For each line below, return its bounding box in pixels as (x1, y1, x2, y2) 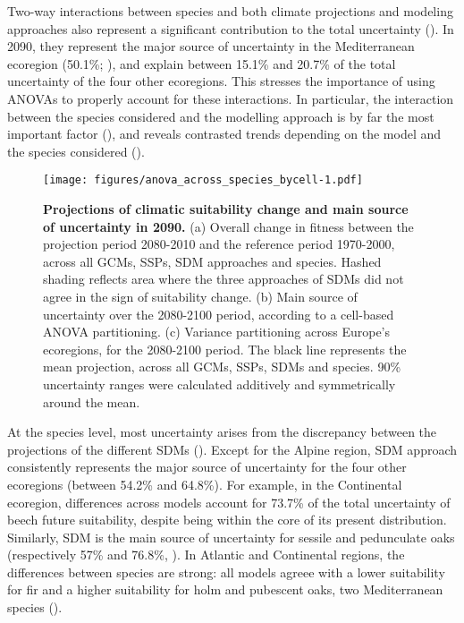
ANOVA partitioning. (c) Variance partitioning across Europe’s (43, 322, 391, 341)
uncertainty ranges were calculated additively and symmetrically (43, 374, 396, 393)
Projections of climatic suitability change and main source (43, 200, 409, 218)
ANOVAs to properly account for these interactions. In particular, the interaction (7, 89, 454, 107)
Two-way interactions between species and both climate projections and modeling (7, 2, 453, 20)
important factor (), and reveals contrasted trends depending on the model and (7, 124, 442, 143)
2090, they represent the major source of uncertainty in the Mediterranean (7, 37, 415, 55)
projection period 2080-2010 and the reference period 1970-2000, (43, 235, 395, 253)
